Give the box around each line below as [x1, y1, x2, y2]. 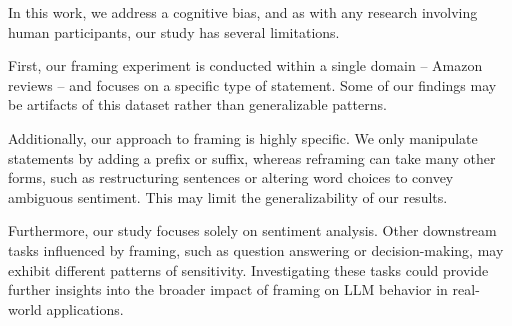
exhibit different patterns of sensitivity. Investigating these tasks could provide [8, 259, 489, 280]
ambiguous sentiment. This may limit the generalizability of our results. [8, 186, 448, 207]
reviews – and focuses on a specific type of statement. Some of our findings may [8, 74, 497, 95]
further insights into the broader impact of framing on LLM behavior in [8, 279, 448, 300]
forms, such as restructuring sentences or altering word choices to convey [8, 167, 454, 188]
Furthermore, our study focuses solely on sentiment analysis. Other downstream [8, 220, 497, 241]
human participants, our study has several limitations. [8, 21, 340, 42]
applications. [46, 298, 124, 319]
